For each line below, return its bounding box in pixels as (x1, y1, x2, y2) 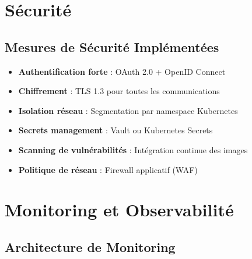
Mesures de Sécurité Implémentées (5, 37, 219, 56)
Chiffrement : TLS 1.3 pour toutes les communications (18, 85, 220, 97)
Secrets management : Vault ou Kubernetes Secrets (18, 124, 213, 136)
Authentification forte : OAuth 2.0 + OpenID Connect (18, 65, 226, 77)
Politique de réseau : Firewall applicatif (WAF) (18, 163, 198, 175)
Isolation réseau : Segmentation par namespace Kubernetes (18, 104, 238, 116)
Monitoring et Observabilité (5, 198, 234, 222)
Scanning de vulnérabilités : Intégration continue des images (18, 143, 248, 156)
